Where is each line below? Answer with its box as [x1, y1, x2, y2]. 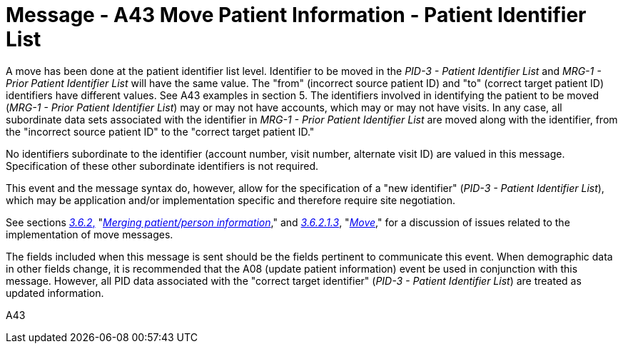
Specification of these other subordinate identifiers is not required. [6, 159, 319, 172]
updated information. [6, 286, 104, 299]
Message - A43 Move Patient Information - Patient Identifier [6, 3, 587, 27]
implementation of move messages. [6, 228, 173, 241]
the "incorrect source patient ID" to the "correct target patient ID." [6, 125, 315, 138]
